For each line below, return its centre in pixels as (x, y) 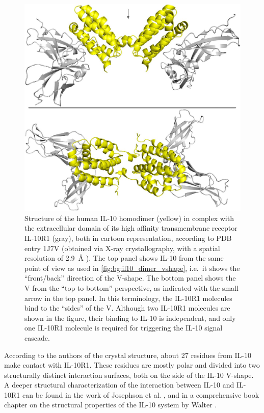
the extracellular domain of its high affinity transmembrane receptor (131, 228)
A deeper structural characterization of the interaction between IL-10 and (119, 385)
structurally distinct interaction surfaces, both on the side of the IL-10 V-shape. (129, 375)
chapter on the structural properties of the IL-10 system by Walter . (111, 405)
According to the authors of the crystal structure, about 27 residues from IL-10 (128, 355)
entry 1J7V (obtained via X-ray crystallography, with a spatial (122, 248)
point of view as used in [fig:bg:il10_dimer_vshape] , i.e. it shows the (132, 268)
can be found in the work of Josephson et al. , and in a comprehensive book (141, 394)
